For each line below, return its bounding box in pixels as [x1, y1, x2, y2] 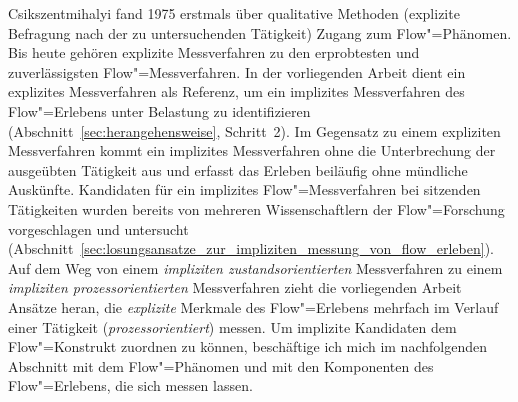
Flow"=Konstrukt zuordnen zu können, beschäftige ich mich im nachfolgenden [8, 336, 487, 357]
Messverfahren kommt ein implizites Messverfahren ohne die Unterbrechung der [8, 140, 496, 161]
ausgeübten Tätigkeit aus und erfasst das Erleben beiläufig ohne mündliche [8, 159, 468, 180]
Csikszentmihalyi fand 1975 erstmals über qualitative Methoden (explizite [8, 3, 460, 23]
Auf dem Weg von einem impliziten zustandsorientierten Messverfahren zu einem [8, 257, 503, 278]
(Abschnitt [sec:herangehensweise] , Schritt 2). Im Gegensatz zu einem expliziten [8, 120, 501, 141]
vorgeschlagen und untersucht [8, 218, 189, 239]
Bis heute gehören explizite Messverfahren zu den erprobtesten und [8, 42, 420, 63]
